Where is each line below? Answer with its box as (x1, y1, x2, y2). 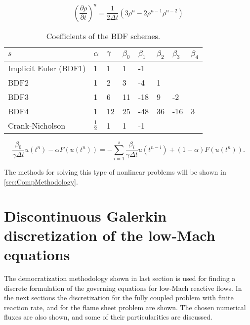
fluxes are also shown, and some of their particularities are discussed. (4, 312, 212, 322)
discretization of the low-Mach (4, 225, 215, 245)
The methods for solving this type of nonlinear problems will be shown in (4, 167, 226, 177)
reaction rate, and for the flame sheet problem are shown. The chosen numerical (4, 302, 246, 312)
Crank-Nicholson (8, 119, 66, 131)
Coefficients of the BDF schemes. (46, 30, 161, 42)
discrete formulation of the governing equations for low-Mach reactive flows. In (4, 282, 242, 293)
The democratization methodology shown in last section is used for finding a (4, 273, 236, 283)
